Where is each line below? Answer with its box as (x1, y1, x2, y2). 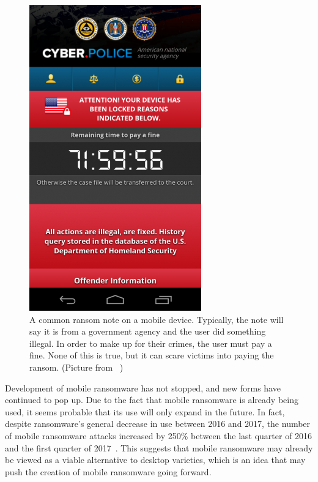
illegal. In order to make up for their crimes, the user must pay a (29, 336, 272, 349)
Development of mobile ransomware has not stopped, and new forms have (5, 381, 281, 394)
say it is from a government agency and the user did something (29, 325, 266, 338)
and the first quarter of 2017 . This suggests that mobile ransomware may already (5, 441, 313, 454)
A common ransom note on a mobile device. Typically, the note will (29, 313, 284, 325)
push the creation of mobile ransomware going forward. (5, 465, 212, 478)
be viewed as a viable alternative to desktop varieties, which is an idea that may (5, 453, 306, 466)
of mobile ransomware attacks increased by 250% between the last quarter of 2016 (5, 429, 312, 442)
